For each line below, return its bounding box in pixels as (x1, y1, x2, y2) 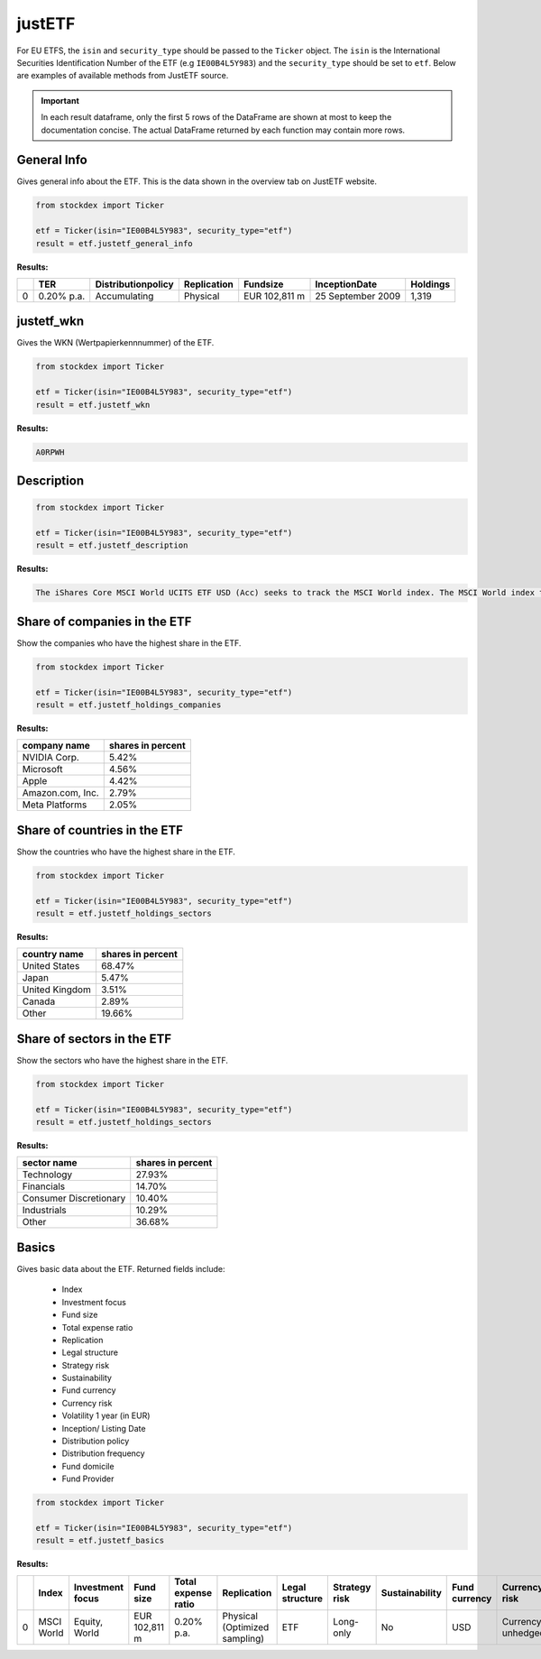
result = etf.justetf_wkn (35, 400, 151, 410)
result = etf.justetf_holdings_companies (35, 699, 222, 710)
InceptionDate (315, 278, 378, 290)
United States (22, 960, 80, 972)
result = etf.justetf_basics (35, 1535, 165, 1546)
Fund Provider (61, 1473, 115, 1484)
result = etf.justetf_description (35, 540, 188, 550)
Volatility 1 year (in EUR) (61, 1410, 151, 1421)
